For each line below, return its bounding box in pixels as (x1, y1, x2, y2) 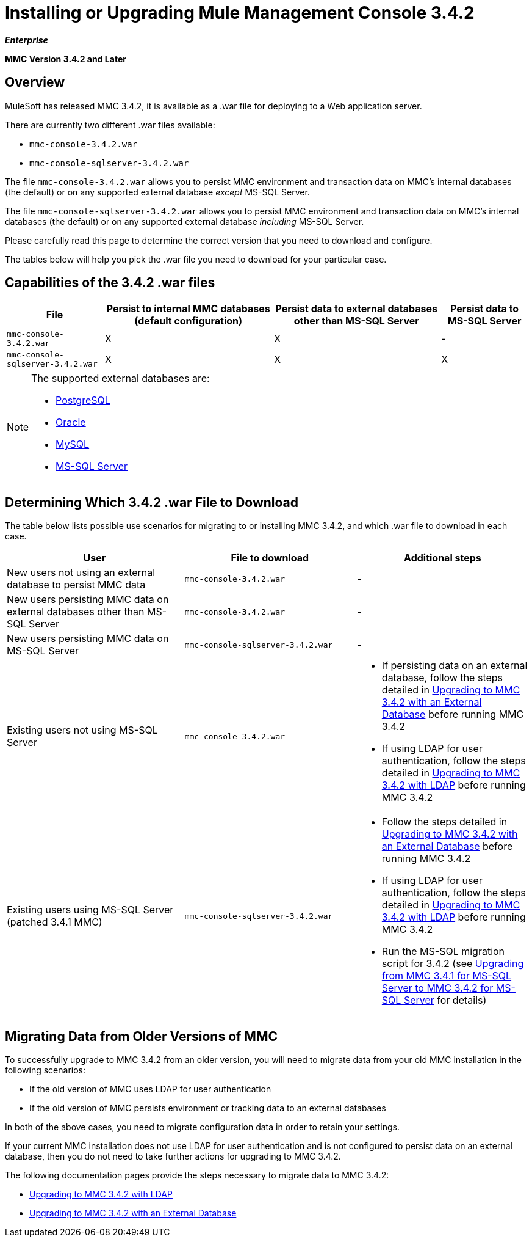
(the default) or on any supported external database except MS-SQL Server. (5, 186, 310, 197)
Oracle (56, 416, 86, 429)
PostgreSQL (56, 394, 110, 407)
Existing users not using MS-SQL (7, 724, 158, 737)
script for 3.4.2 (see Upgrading (381, 957, 524, 970)
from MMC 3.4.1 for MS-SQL (381, 970, 512, 982)
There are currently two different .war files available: (5, 119, 215, 130)
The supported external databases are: (31, 372, 210, 385)
